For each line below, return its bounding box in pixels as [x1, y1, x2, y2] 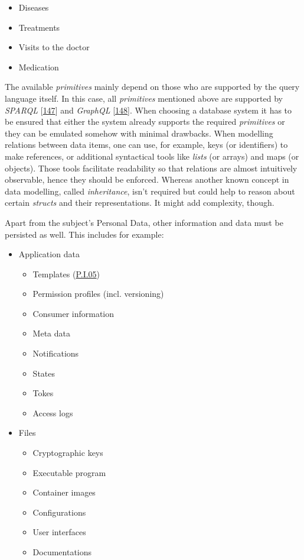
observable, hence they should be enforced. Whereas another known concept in [5, 173, 289, 186]
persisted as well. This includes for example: [5, 228, 164, 240]
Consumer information [32, 307, 115, 319]
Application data [18, 248, 80, 260]
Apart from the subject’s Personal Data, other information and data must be [5, 216, 283, 228]
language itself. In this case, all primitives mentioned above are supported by [5, 92, 283, 104]
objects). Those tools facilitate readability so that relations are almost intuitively [5, 161, 298, 174]
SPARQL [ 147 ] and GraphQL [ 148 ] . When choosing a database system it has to [5, 103, 292, 116]
